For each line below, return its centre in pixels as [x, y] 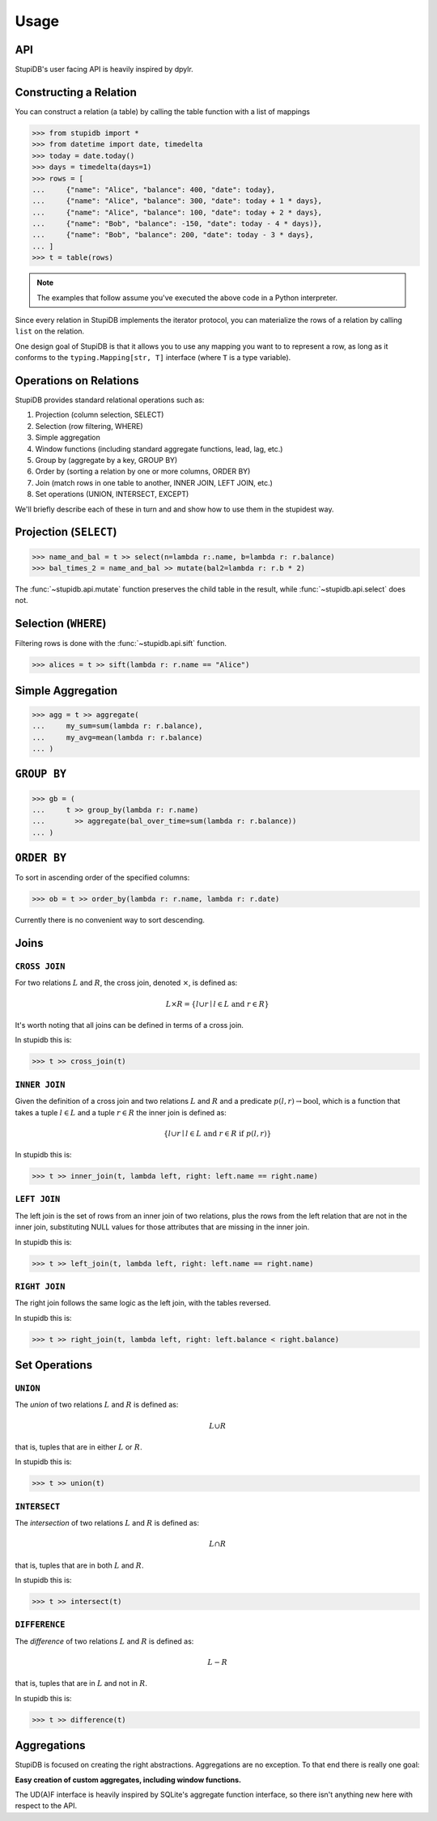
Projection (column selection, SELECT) [100, 415]
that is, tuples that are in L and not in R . [81, 1683]
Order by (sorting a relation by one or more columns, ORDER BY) [143, 471]
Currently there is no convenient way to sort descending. [110, 920]
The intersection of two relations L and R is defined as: [107, 1523]
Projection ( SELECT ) [66, 532]
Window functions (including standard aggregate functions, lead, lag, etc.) [159, 448]
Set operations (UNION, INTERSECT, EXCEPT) [112, 495]
